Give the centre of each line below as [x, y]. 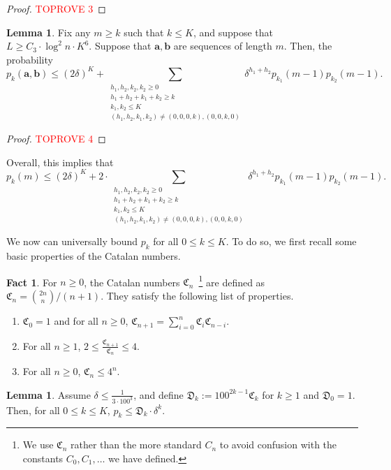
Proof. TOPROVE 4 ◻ [56, 139]
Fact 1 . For [32, 282]
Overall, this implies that [60, 162]
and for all [76, 321]
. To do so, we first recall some [291, 241]
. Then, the [308, 46]
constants [43, 458]
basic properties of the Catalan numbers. [94, 256]
